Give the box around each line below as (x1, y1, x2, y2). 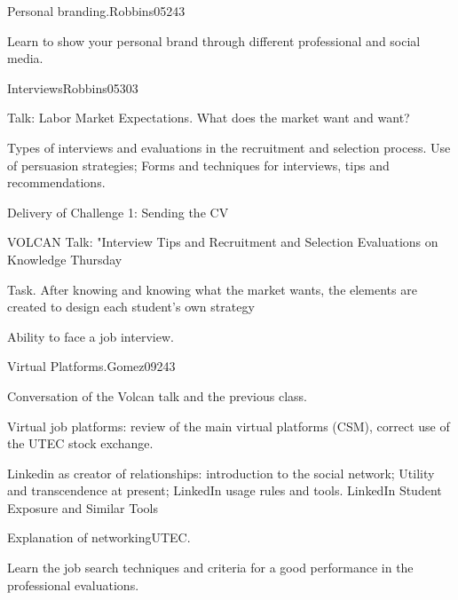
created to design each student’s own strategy (7, 297, 255, 316)
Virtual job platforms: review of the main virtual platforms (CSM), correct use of (7, 416, 450, 435)
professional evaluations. (7, 575, 139, 594)
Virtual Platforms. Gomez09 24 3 (7, 357, 176, 375)
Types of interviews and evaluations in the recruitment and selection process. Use (7, 138, 451, 156)
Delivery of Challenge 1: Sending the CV (7, 202, 229, 221)
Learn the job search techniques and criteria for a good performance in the (7, 558, 414, 577)
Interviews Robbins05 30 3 (7, 78, 138, 97)
